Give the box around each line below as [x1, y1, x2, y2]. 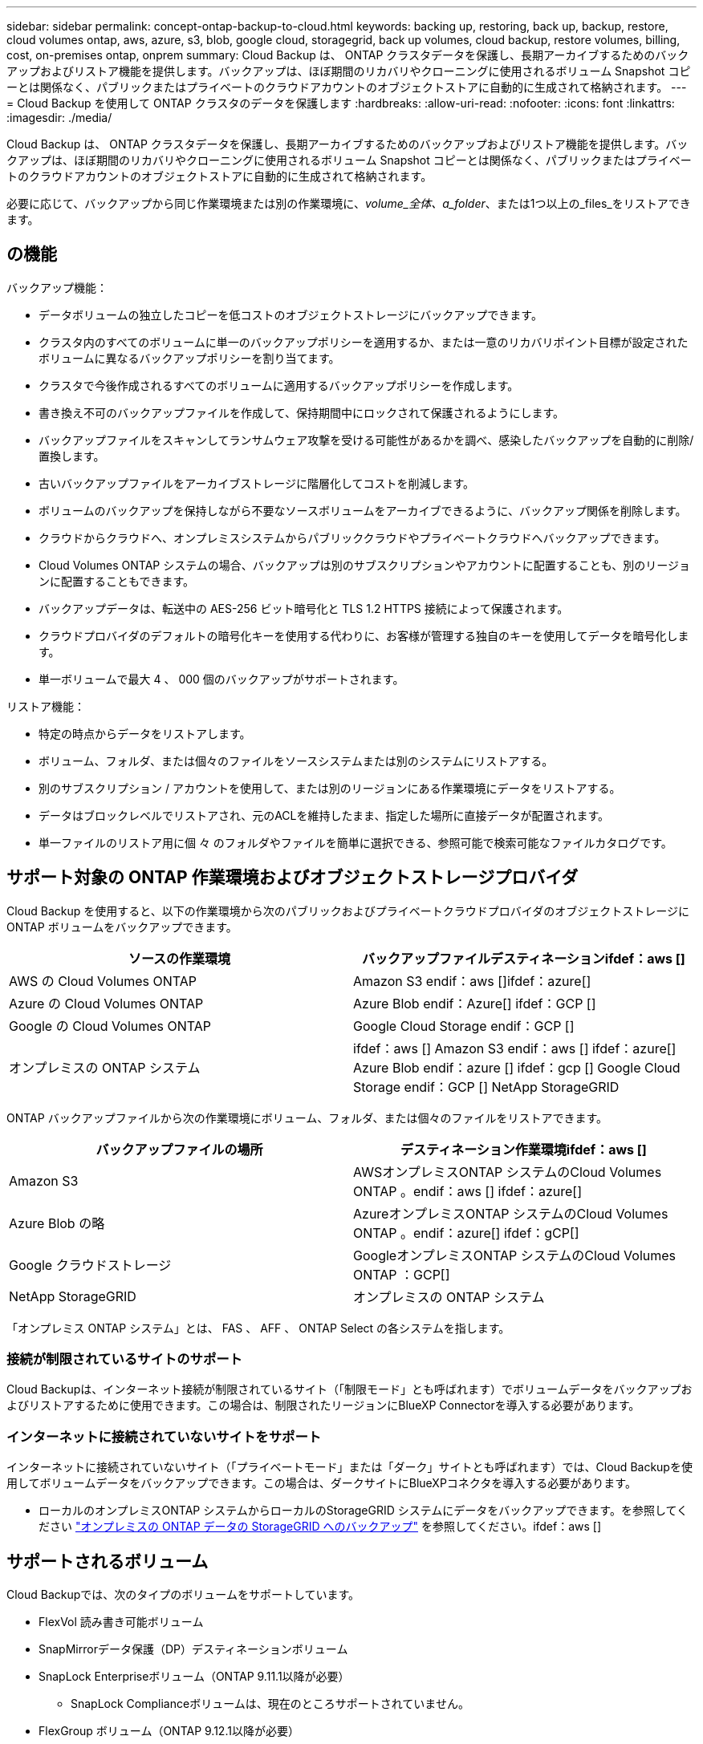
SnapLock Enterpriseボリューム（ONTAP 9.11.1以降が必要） [39, 1669, 350, 1684]
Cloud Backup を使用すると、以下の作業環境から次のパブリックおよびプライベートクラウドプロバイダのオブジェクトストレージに [6, 903, 689, 918]
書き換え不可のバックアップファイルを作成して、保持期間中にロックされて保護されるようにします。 [39, 405, 565, 420]
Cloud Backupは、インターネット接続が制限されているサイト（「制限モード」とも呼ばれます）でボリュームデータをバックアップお [6, 1382, 693, 1397]
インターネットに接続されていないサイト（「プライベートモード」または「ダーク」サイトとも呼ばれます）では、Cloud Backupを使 [6, 1460, 693, 1474]
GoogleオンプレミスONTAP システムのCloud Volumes [353, 1247, 677, 1263]
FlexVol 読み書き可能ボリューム [39, 1615, 204, 1629]
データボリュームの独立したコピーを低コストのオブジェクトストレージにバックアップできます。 [39, 307, 542, 322]
